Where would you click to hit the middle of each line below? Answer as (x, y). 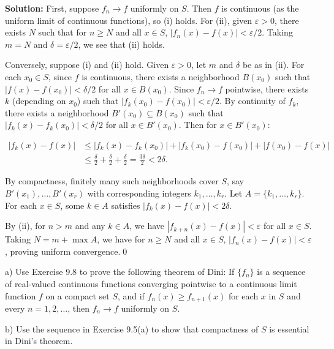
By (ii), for (25, 226)
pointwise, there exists (267, 88)
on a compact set (78, 295)
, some (72, 205)
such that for (63, 32)
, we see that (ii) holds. (121, 44)
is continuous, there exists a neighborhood (161, 76)
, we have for (121, 239)
